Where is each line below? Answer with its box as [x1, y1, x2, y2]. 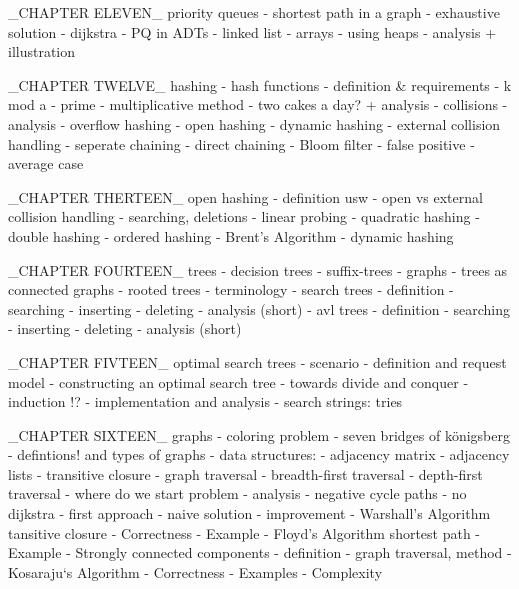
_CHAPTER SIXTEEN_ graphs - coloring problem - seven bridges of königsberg [8, 424, 510, 445]
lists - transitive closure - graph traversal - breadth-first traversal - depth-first [8, 463, 483, 484]
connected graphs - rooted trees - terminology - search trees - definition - [8, 279, 454, 300]
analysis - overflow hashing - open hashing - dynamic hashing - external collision [8, 113, 501, 134]
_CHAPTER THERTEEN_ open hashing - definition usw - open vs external [8, 186, 483, 207]
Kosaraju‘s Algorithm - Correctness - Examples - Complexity [8, 561, 383, 582]
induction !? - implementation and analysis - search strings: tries [8, 391, 403, 412]
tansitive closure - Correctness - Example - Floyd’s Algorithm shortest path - [8, 522, 481, 543]
